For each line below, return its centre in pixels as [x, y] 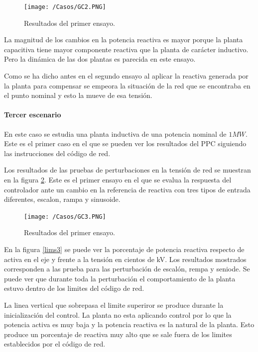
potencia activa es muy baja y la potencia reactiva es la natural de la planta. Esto [129, 324]
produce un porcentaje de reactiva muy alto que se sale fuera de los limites [118, 334]
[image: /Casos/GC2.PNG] [65, 7]
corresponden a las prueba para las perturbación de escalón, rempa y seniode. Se [127, 269]
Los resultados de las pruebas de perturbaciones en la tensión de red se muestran [128, 170]
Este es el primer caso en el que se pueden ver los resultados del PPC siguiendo [125, 143]
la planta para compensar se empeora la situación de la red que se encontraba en [127, 85]
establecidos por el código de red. [55, 344]
